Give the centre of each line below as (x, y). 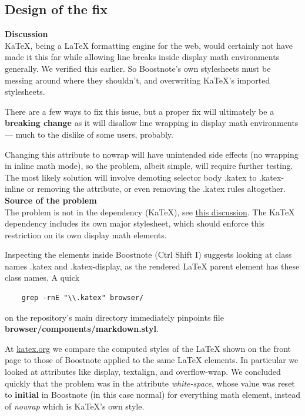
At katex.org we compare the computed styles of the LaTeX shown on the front (148, 348)
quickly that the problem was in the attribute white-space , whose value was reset (150, 383)
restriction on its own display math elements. (86, 234)
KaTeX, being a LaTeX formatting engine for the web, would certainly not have (149, 45)
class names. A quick (42, 277)
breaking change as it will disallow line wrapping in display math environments (152, 123)
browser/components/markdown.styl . (82, 329)
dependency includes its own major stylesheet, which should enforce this (135, 223)
